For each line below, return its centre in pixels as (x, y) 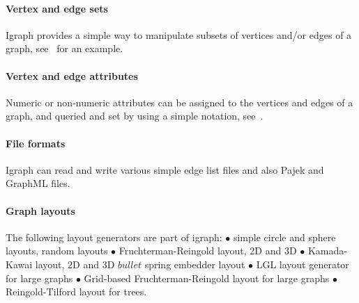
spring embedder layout (195, 264)
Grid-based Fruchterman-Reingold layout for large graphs (207, 278)
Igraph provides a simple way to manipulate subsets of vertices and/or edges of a (179, 34)
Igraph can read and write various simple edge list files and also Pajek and (165, 169)
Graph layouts (40, 210)
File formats (36, 143)
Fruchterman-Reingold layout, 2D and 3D (208, 251)
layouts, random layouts (57, 251)
